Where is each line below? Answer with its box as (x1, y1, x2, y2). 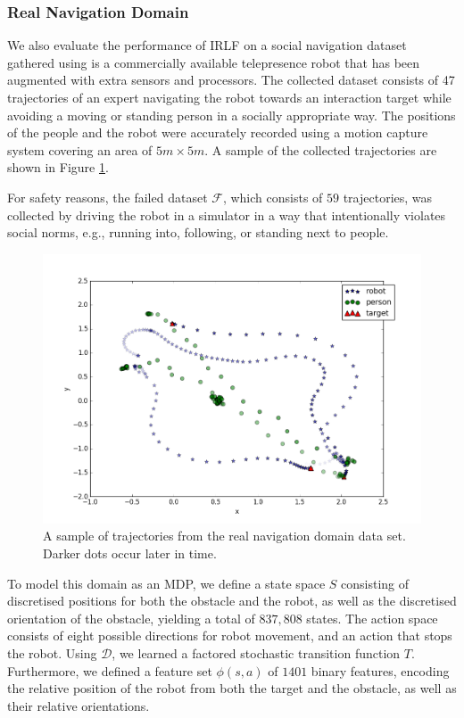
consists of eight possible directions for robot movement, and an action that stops (7, 626, 452, 645)
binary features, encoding (311, 661, 450, 680)
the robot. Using (7, 643, 97, 662)
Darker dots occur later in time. (43, 544, 217, 562)
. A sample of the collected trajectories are (204, 140, 437, 159)
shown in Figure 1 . (7, 158, 109, 177)
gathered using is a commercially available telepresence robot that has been (7, 53, 420, 71)
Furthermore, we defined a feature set (7, 661, 212, 680)
